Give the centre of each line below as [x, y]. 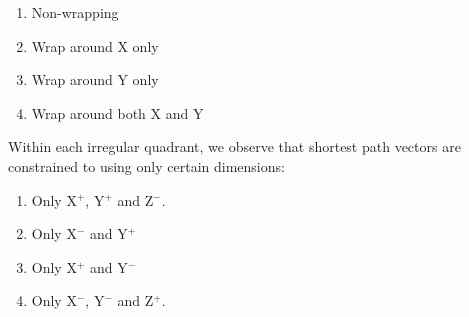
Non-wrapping [75, 12]
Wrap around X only [95, 45]
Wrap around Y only [95, 79]
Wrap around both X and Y [117, 112]
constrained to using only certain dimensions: [146, 165]
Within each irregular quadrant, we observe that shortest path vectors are [234, 146]
